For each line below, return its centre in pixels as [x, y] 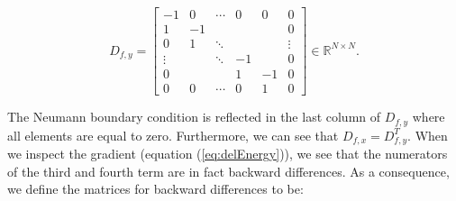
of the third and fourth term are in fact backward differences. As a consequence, [228, 171]
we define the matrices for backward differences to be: [155, 189]
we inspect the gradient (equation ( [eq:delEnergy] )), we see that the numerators [228, 154]
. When [428, 135]
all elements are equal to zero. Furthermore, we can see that [173, 135]
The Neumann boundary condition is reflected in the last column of [194, 117]
